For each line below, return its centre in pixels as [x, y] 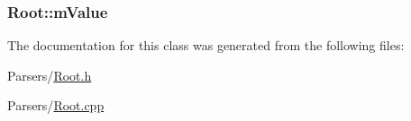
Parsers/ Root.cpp [56, 105]
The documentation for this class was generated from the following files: [206, 45]
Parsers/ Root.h [50, 75]
